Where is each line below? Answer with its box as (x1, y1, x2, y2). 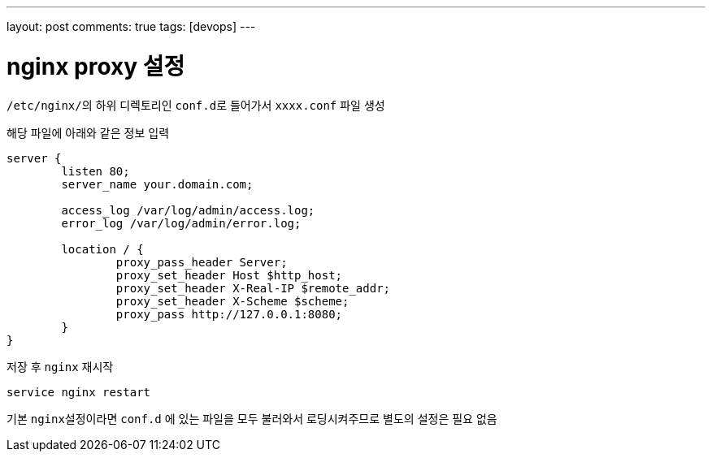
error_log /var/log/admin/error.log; (61, 216, 302, 230)
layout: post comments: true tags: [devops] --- (7, 19, 256, 33)
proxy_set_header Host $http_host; (115, 268, 343, 282)
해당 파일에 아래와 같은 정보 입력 (7, 125, 170, 140)
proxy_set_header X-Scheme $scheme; (115, 294, 349, 308)
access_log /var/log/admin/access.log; (61, 203, 315, 217)
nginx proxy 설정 (7, 52, 185, 80)
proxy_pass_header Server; (115, 255, 288, 269)
